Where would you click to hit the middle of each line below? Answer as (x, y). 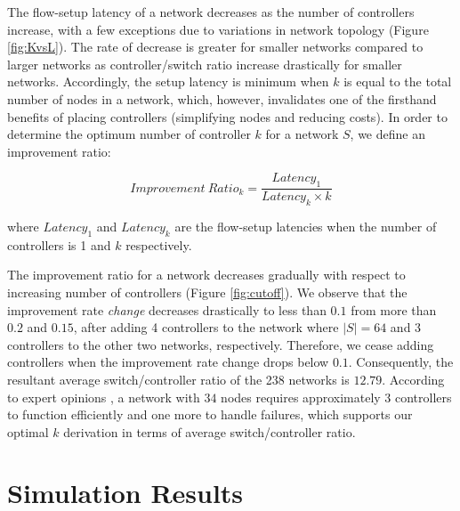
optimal (28, 431)
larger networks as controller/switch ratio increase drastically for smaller (205, 64)
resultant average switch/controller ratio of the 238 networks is (178, 379)
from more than (394, 309)
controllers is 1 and (59, 244)
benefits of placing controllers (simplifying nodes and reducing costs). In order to (227, 116)
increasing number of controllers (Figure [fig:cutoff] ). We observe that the (207, 292)
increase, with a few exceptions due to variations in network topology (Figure (218, 29)
